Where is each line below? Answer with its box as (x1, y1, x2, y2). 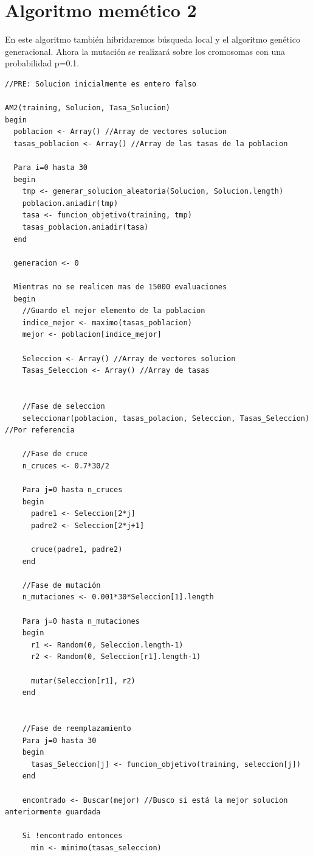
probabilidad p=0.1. (5, 57, 80, 69)
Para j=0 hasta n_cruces (22, 485, 123, 495)
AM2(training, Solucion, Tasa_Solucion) (5, 104, 171, 113)
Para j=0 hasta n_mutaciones (22, 616, 140, 626)
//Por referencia (5, 426, 75, 435)
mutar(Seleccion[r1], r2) (30, 676, 136, 685)
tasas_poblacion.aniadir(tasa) (22, 223, 149, 232)
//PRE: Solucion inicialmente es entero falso (5, 79, 196, 88)
